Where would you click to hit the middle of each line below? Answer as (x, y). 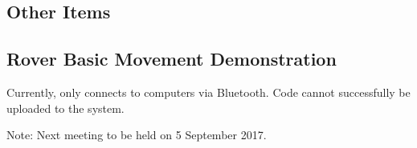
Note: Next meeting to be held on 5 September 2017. (137, 135)
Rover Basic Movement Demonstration (172, 59)
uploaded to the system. (65, 108)
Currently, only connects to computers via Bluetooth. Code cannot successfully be (208, 92)
